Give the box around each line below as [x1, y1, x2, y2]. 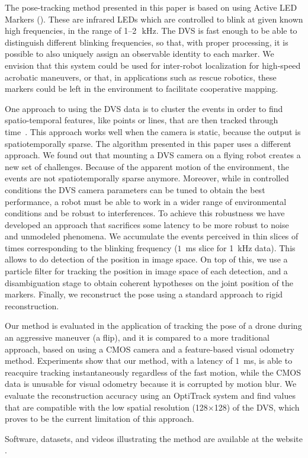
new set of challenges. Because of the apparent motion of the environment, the [5, 160, 289, 172]
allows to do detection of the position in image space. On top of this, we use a [5, 253, 288, 265]
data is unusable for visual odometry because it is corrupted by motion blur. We [5, 377, 297, 390]
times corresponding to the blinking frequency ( [5, 241, 178, 254]
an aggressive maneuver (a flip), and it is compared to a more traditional [5, 331, 269, 344]
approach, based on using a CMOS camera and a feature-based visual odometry [5, 342, 294, 355]
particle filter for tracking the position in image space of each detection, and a [5, 265, 288, 277]
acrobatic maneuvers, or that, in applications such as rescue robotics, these [5, 71, 277, 83]
